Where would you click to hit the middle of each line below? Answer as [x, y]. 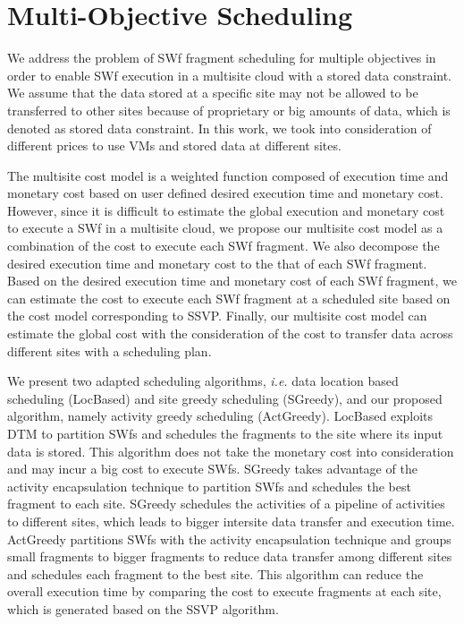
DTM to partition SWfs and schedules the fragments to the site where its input [225, 433]
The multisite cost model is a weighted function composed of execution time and [228, 175]
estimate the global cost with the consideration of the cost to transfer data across [230, 333]
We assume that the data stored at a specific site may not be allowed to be [213, 93]
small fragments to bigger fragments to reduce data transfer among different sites [230, 556]
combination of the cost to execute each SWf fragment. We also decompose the [224, 246]
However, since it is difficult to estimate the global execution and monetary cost [226, 210]
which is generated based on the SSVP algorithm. [143, 608]
